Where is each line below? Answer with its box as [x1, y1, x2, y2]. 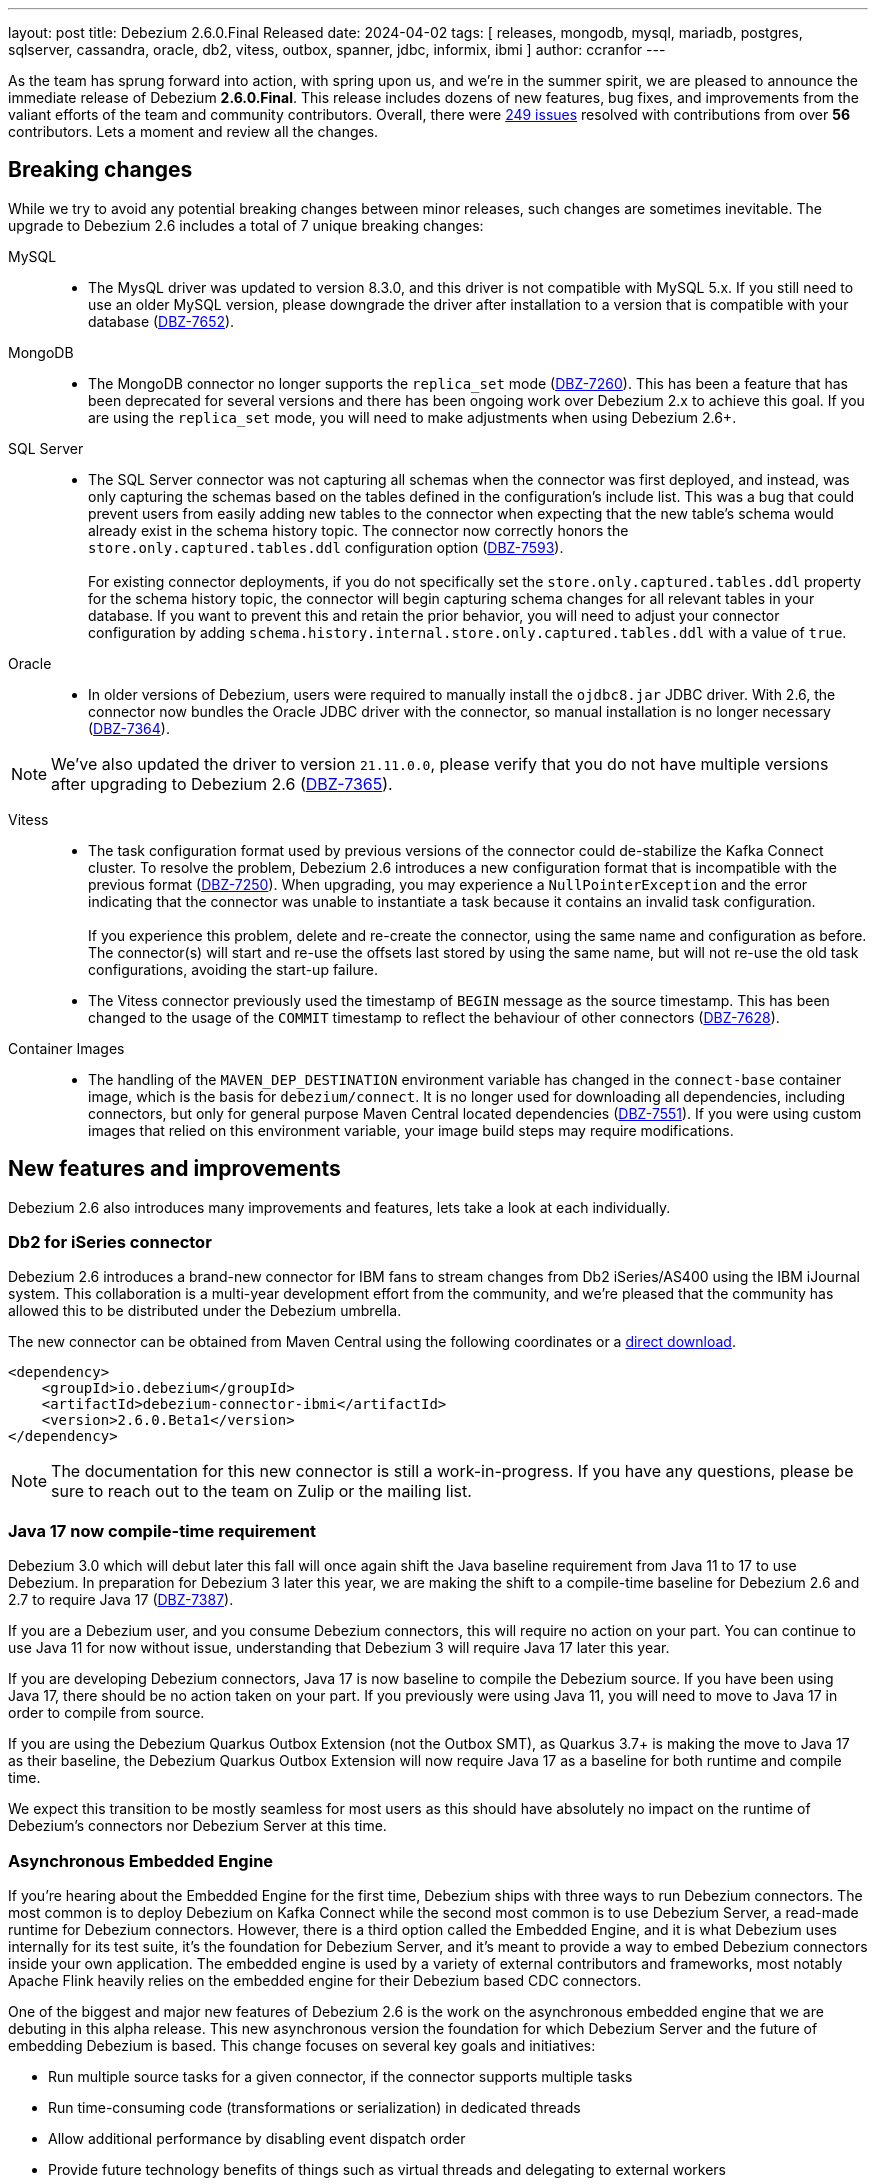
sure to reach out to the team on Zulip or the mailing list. [51, 1481, 472, 1502]
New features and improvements [8, 1156, 341, 1182]
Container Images [8, 1039, 125, 1057]
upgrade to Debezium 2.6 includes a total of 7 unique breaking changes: [8, 216, 484, 234]
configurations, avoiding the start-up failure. [88, 960, 379, 978]
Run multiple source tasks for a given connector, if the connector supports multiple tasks [48, 2067, 633, 2085]
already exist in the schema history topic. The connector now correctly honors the [88, 521, 629, 539]
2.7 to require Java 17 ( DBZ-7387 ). [8, 1591, 234, 1609]
